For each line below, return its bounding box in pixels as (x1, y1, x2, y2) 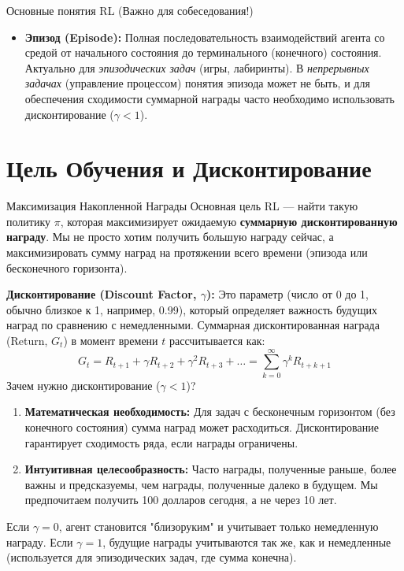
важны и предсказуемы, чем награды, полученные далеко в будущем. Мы (24, 476, 378, 492)
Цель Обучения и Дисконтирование (6, 152, 372, 184)
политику (6, 213, 50, 229)
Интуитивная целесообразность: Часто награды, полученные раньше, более (24, 461, 397, 477)
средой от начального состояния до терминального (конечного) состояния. (24, 44, 382, 61)
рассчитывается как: (169, 332, 265, 349)
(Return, (6, 332, 48, 349)
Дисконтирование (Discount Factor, (6, 286, 197, 302)
